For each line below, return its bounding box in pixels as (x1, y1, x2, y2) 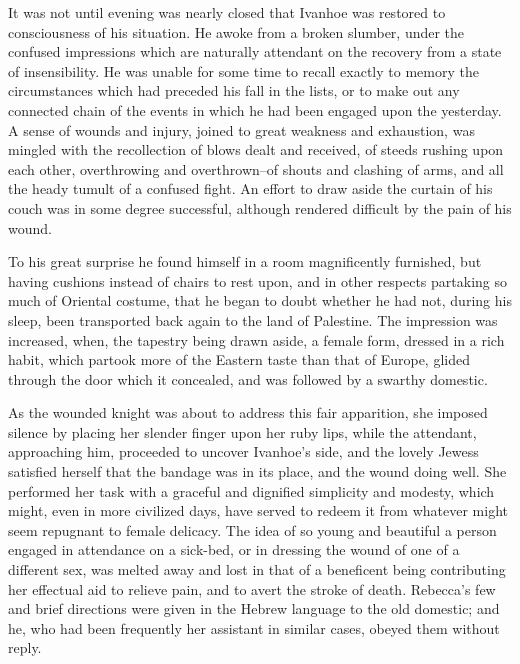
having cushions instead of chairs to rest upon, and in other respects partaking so (8, 270, 507, 291)
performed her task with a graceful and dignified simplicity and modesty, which (8, 480, 495, 501)
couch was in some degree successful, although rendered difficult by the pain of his (8, 197, 512, 218)
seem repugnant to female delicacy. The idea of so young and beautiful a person (8, 519, 497, 540)
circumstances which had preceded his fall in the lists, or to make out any (8, 80, 460, 101)
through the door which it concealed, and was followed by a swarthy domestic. (8, 368, 488, 389)
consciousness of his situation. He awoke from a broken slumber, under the (8, 21, 465, 42)
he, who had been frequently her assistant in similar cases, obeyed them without (8, 617, 500, 638)
